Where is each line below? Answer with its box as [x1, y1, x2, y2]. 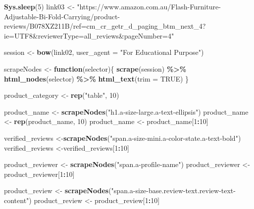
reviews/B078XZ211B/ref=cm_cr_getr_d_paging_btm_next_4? [4, 21, 206, 31]
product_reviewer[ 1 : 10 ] [4, 168, 75, 179]
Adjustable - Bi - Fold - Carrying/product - [4, 11, 120, 21]
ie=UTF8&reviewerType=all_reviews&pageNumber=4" [4, 30, 174, 41]
